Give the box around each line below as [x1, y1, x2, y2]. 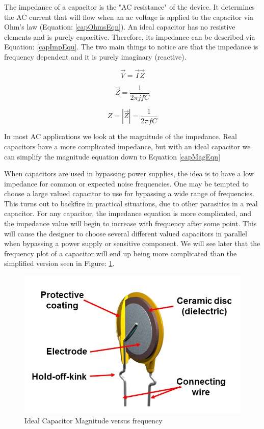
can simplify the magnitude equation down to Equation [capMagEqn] [4, 151, 221, 162]
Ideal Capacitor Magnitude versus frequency [24, 415, 163, 426]
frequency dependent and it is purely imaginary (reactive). [4, 51, 187, 62]
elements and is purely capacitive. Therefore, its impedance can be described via [4, 31, 255, 42]
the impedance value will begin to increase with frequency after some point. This [4, 218, 257, 229]
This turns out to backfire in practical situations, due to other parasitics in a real [4, 198, 258, 208]
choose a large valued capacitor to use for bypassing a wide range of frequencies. [4, 188, 254, 199]
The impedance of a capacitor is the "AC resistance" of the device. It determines [4, 2, 255, 12]
